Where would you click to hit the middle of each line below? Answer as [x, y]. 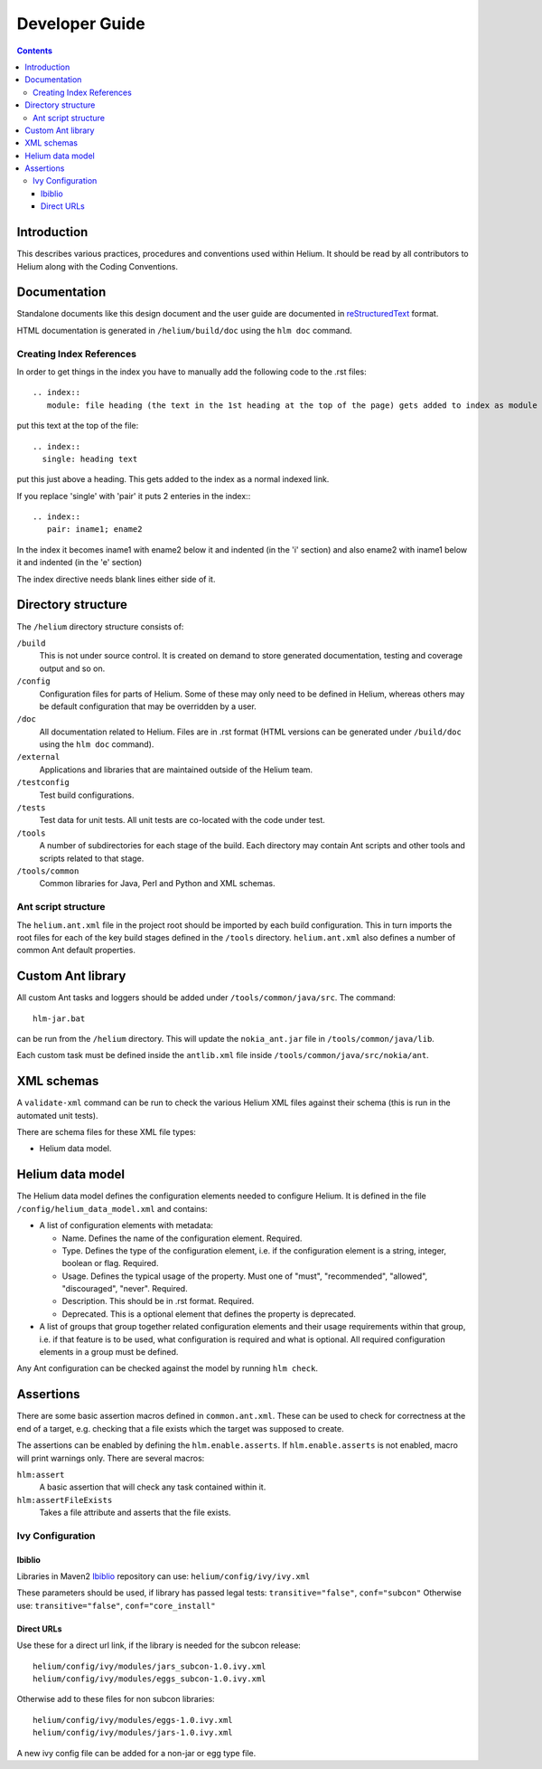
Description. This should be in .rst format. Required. [158, 1301]
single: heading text [90, 459]
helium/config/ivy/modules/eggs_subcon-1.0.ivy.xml [150, 1679]
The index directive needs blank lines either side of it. [116, 579]
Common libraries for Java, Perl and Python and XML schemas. [157, 884]
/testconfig [43, 783]
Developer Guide [81, 24]
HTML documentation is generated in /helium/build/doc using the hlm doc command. [184, 330]
